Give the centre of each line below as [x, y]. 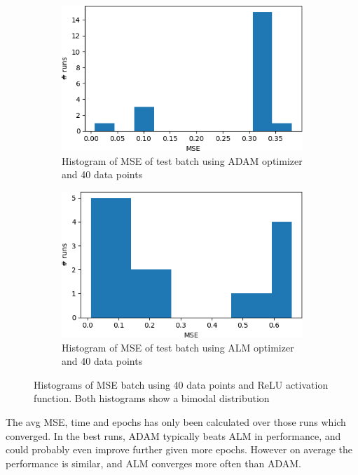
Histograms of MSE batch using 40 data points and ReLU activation [181, 384]
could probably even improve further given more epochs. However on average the [179, 449]
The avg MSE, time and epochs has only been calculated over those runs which [176, 422]
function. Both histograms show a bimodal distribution [152, 398]
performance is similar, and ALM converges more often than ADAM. [153, 463]
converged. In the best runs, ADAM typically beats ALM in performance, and [173, 435]
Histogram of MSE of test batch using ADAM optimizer [182, 160]
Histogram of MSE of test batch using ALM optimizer [178, 347]
